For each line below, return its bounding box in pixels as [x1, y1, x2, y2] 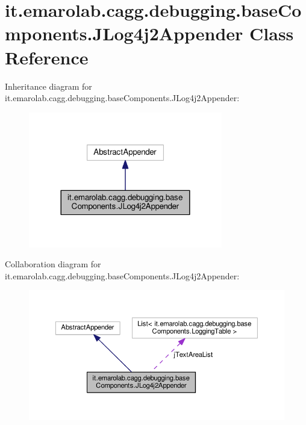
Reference [5, 45, 89, 69]
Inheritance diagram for [5, 79, 92, 92]
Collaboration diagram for [5, 258, 101, 270]
